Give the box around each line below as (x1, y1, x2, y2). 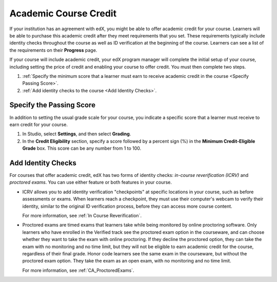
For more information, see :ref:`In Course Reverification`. (22, 213, 142, 218)
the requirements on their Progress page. (9, 47, 97, 53)
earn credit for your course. (9, 121, 68, 128)
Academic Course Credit (9, 8, 117, 19)
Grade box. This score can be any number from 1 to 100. (22, 145, 142, 151)
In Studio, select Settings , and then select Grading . (22, 131, 131, 137)
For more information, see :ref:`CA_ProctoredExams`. (22, 267, 134, 273)
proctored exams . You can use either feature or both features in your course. (9, 179, 172, 186)
